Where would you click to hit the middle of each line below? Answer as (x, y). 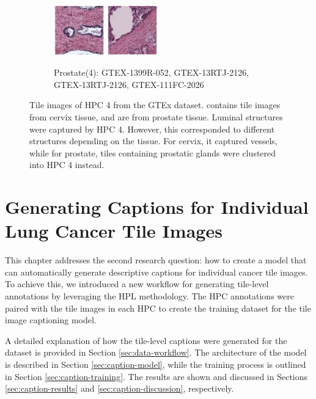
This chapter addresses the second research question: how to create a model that (156, 260)
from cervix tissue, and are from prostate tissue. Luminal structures (156, 116)
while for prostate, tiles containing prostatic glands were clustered (153, 152)
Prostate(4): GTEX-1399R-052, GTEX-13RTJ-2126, (152, 72)
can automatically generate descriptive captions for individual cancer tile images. (156, 272)
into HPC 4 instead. (67, 165)
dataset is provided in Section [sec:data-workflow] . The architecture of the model (156, 352)
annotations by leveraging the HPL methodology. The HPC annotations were (149, 295)
